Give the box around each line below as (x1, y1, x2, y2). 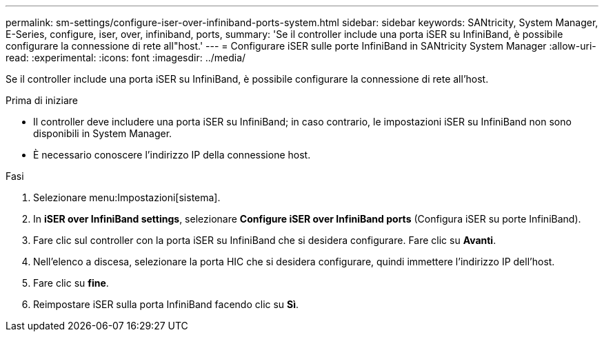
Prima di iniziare (6, 94, 78, 106)
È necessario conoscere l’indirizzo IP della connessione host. (33, 149, 311, 161)
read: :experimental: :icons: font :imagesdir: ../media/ (6, 52, 246, 63)
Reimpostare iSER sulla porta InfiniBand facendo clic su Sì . (33, 298, 299, 310)
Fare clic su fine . (33, 277, 109, 289)
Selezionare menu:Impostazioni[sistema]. (33, 192, 221, 203)
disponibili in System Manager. (33, 127, 172, 139)
